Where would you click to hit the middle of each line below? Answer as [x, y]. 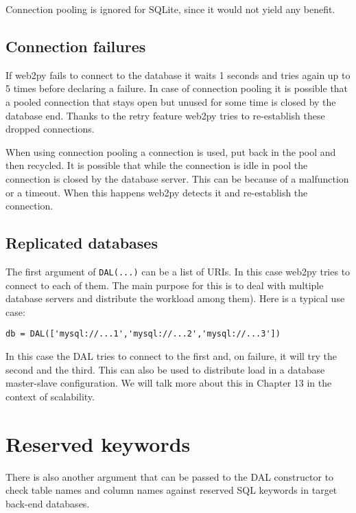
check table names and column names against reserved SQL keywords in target [171, 490]
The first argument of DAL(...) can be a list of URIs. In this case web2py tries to [178, 271]
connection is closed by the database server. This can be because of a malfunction [177, 178]
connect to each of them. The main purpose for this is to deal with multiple [165, 285]
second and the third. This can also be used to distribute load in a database [165, 369]
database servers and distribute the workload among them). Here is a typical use [175, 298]
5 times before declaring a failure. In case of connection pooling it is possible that [177, 88]
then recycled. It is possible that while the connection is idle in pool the [157, 165]
